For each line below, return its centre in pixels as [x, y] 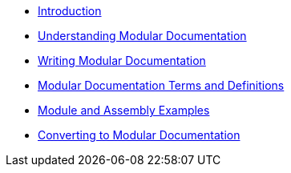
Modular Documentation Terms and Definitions [161, 85]
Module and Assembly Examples [124, 110]
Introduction [70, 11]
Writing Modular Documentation [122, 60]
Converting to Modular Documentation [139, 135]
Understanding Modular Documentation [142, 36]
